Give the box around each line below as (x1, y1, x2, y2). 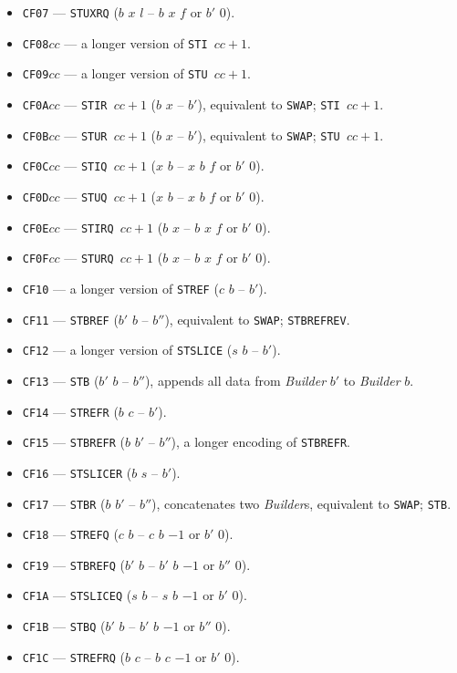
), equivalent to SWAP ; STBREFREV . (164, 309, 350, 328)
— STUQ (64, 186, 108, 205)
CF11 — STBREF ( (22, 309, 119, 328)
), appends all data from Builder (144, 370, 327, 389)
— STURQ (64, 248, 114, 267)
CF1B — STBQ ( (22, 616, 106, 636)
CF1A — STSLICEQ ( (22, 585, 132, 605)
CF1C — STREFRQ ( (22, 647, 125, 666)
